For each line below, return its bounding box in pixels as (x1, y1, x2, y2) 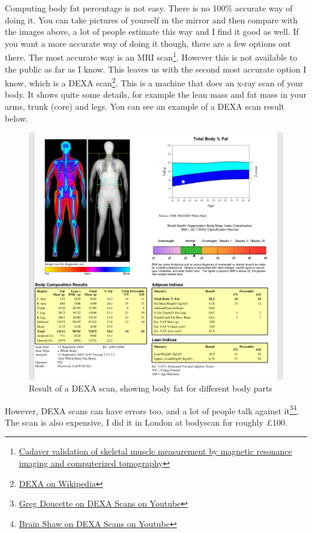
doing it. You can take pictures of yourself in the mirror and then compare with (5, 13, 298, 26)
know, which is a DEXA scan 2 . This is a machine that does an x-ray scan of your (5, 75, 304, 89)
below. (5, 112, 28, 124)
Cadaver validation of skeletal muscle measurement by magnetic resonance (19, 445, 292, 457)
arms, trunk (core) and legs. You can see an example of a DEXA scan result (5, 100, 285, 113)
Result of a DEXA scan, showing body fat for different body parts (29, 382, 272, 395)
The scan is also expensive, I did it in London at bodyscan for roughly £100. (5, 415, 287, 428)
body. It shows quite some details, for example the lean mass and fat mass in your (5, 88, 307, 101)
